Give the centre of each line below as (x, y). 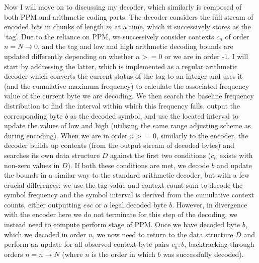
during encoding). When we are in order (66, 135)
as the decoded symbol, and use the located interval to (154, 115)
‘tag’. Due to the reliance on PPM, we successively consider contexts (109, 36)
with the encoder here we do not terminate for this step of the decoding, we (121, 214)
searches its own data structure (52, 155)
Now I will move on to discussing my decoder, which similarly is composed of (123, 7)
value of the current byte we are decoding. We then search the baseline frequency (129, 96)
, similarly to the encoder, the (202, 135)
